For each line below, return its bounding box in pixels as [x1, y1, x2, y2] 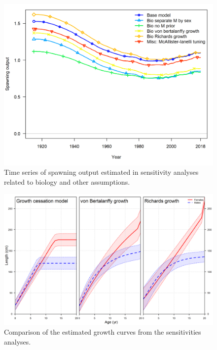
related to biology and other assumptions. [4, 177, 130, 187]
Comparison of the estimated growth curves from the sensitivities [4, 327, 201, 337]
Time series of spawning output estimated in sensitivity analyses [4, 167, 199, 177]
